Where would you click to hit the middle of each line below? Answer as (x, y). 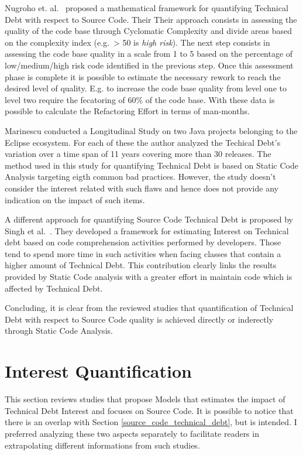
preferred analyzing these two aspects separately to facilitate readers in (132, 433)
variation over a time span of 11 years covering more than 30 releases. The (138, 154)
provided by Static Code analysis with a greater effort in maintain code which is (149, 277)
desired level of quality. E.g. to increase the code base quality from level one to (146, 88)
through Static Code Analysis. (59, 331)
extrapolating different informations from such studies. (102, 445)
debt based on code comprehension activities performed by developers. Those (143, 242)
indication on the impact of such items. (75, 199)
